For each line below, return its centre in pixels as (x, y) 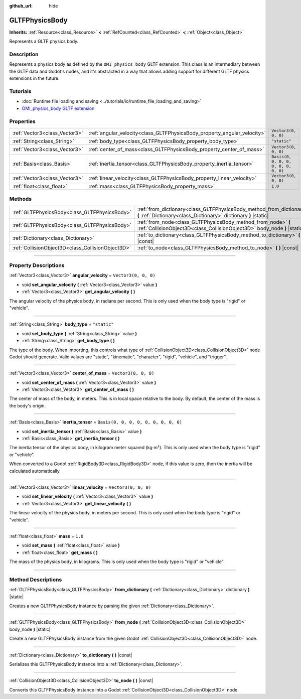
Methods (21, 199)
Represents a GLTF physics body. (44, 41)
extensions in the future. (34, 78)
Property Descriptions (37, 265)
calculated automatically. (35, 471)
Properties (23, 121)
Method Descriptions (36, 580)
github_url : (21, 6)
